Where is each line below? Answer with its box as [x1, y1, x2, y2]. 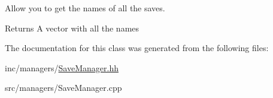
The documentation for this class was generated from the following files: [5, 42, 269, 54]
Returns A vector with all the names [5, 21, 139, 34]
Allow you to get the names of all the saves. [5, 2, 165, 14]
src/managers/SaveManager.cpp [5, 81, 122, 94]
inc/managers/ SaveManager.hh [5, 61, 119, 74]
